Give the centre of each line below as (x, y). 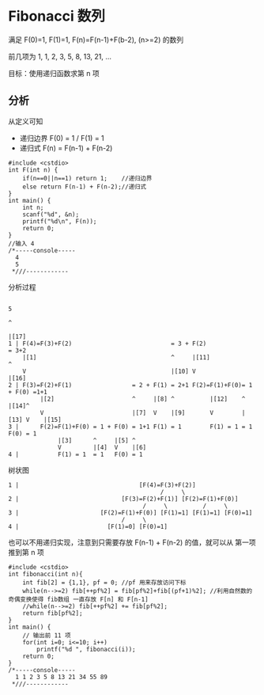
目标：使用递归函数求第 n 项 (54, 73)
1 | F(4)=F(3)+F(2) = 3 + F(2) (107, 344)
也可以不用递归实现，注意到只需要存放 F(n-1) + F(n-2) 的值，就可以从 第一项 (132, 542)
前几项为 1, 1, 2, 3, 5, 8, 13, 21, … (60, 56)
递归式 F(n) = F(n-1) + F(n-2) (66, 148)
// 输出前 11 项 (47, 635)
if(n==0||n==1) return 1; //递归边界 (87, 178)
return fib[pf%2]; (53, 613)
